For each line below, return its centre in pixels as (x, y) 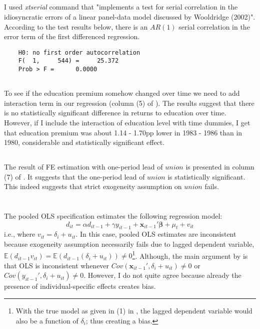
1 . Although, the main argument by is (190, 255)
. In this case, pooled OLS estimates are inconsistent (156, 234)
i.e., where (20, 234)
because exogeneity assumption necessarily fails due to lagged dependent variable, (129, 244)
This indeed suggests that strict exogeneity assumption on (93, 186)
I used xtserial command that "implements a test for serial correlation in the (121, 7)
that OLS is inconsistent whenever (57, 265)
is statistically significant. (206, 176)
